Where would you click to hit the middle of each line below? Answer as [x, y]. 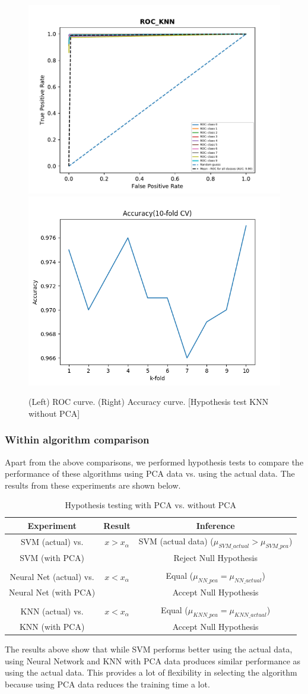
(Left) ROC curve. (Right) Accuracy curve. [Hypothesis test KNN [149, 402]
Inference [215, 525]
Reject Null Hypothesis [215, 557]
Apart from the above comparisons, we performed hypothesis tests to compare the [154, 462]
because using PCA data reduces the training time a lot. [107, 684]
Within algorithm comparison [77, 440]
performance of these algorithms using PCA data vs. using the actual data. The [150, 473]
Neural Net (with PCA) [52, 592]
